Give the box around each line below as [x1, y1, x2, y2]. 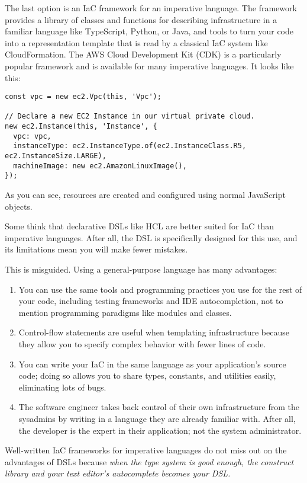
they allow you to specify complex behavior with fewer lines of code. [18, 338, 266, 350]
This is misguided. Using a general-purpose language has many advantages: [5, 263, 277, 276]
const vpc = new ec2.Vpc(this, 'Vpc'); [5, 92, 161, 101]
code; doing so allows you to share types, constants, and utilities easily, [18, 369, 276, 382]
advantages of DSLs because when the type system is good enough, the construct [5, 455, 294, 468]
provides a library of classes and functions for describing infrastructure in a [5, 13, 277, 25]
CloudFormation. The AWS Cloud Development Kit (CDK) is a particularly [5, 48, 282, 60]
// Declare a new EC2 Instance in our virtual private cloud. [5, 112, 255, 121]
